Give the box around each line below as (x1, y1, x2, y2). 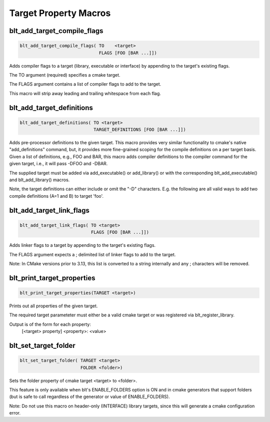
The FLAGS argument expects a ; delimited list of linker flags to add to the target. (9, 251, 176, 257)
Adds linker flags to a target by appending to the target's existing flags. (9, 242, 156, 248)
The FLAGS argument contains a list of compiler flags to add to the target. (9, 81, 161, 87)
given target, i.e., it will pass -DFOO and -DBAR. (9, 161, 108, 167)
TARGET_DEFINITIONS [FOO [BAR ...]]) (93, 127, 186, 133)
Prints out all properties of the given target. (9, 303, 98, 309)
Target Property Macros (9, 8, 111, 19)
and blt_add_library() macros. (9, 177, 70, 183)
